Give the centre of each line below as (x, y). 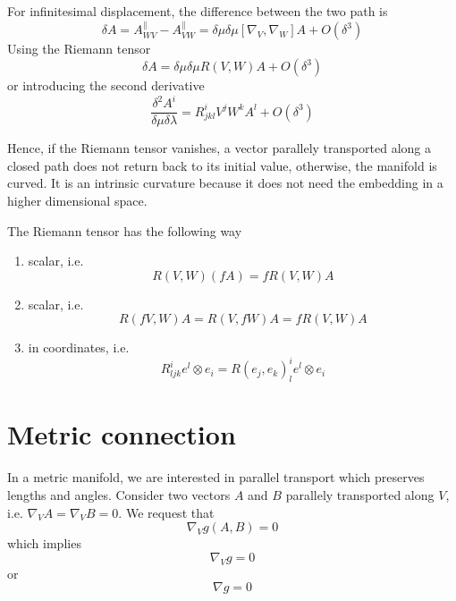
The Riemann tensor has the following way (125, 230)
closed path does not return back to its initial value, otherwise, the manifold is (222, 165)
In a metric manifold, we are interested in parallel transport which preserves (216, 477)
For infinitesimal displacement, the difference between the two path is (198, 11)
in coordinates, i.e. (79, 347)
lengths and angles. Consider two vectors (119, 494)
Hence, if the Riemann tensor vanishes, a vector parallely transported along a (219, 148)
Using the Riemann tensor (79, 49)
